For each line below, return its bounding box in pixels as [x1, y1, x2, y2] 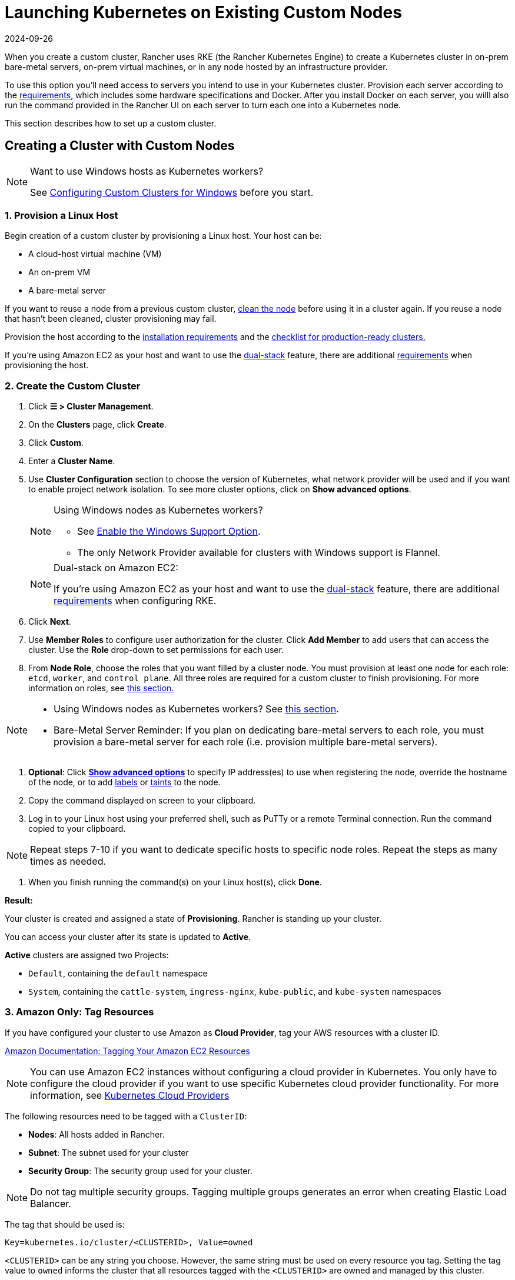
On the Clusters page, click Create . [28, 419, 167, 430]
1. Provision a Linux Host [5, 209, 118, 221]
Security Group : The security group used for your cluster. [28, 1165, 252, 1176]
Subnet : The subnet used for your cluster [28, 1147, 189, 1158]
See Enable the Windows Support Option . [77, 525, 261, 538]
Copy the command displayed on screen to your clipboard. [28, 795, 256, 806]
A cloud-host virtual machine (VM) [28, 249, 162, 259]
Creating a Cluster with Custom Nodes [5, 138, 235, 154]
